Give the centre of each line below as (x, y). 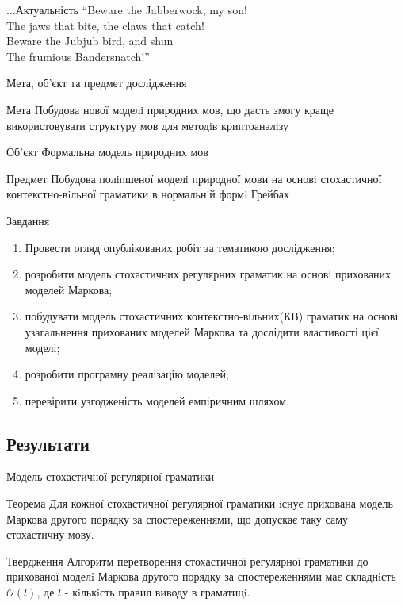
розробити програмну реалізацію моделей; (127, 374)
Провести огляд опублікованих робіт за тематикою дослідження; (180, 247)
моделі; (42, 347)
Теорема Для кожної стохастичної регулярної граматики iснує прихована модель (200, 503)
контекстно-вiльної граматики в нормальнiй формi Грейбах (148, 194)
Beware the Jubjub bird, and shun (90, 41)
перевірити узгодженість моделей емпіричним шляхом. (157, 400)
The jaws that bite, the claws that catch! (105, 25)
